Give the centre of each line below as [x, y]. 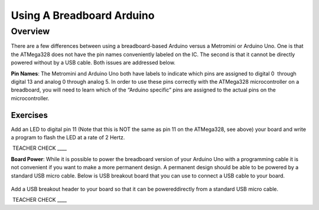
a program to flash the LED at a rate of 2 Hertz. [68, 137]
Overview [30, 31]
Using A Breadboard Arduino [83, 15]
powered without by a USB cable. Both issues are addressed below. [93, 63]
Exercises [30, 115]
